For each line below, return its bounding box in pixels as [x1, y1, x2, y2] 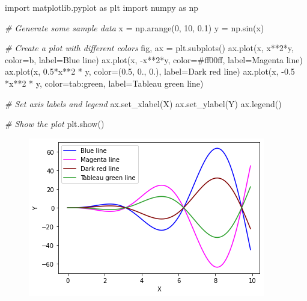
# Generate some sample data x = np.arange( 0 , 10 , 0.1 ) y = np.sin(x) [5, 21, 264, 34]
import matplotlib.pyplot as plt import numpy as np [5, 1, 198, 13]
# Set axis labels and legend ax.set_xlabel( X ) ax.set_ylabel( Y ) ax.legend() [5, 97, 282, 110]
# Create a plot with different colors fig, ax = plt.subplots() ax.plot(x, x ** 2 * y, [5, 42, 294, 54]
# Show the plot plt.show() [5, 117, 105, 130]
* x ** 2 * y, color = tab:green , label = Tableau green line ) [5, 76, 204, 89]
